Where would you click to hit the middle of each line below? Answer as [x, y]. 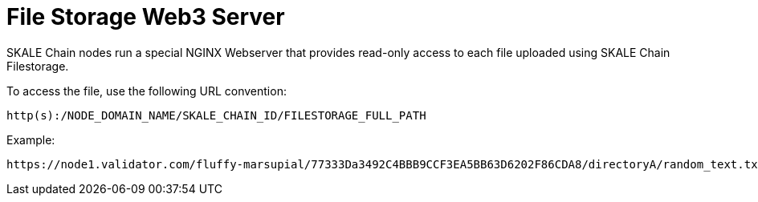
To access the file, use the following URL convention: [147, 91]
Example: [31, 139]
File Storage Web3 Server [146, 17]
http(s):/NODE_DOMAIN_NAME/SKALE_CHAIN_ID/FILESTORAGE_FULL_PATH [216, 115]
